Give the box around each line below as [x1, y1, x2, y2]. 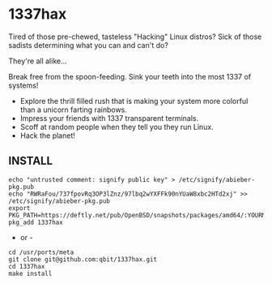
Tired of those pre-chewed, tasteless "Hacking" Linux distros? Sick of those [8, 32, 262, 41]
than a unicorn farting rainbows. [19, 105, 128, 114]
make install [8, 269, 53, 278]
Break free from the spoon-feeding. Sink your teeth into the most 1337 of [8, 71, 252, 81]
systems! [8, 80, 39, 90]
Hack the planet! [19, 131, 75, 140]
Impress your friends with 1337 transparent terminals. [19, 113, 199, 123]
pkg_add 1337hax [8, 218, 63, 226]
